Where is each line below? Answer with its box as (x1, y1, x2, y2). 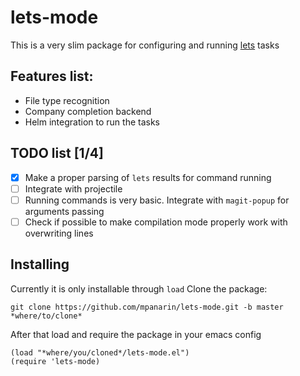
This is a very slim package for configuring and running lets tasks (10, 39, 280, 51)
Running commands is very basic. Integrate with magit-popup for (24, 194, 290, 206)
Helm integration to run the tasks (24, 116, 160, 128)
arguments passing (24, 205, 105, 217)
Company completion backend (24, 105, 152, 117)
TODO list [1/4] (10, 145, 104, 162)
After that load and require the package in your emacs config (10, 328, 262, 340)
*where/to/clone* (10, 311, 83, 321)
